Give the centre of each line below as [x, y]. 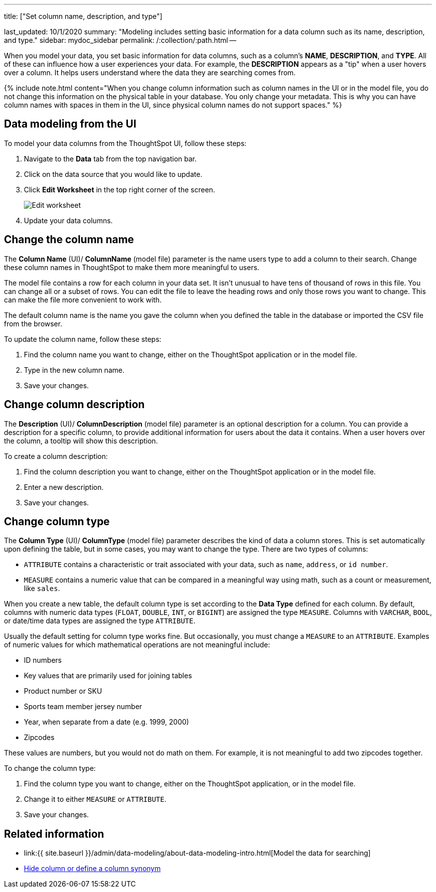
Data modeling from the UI [70, 124]
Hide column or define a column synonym [92, 869]
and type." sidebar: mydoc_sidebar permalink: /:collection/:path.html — [120, 40]
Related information [54, 834]
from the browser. [33, 323]
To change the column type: [50, 768]
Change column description [74, 405]
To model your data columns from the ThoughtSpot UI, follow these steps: [125, 143]
